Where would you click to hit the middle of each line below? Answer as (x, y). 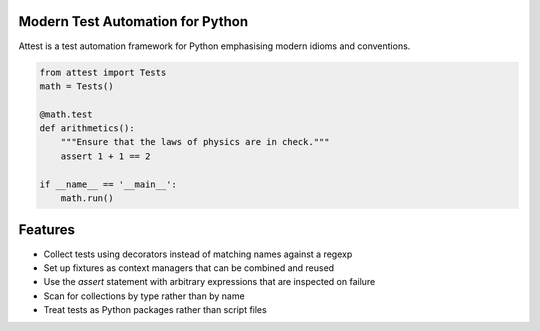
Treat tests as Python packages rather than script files (155, 310)
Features (46, 230)
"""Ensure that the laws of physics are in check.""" (195, 142)
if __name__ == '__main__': (108, 184)
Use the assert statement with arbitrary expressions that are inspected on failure (209, 282)
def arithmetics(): (87, 128)
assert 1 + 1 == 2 (105, 156)
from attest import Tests (103, 72)
